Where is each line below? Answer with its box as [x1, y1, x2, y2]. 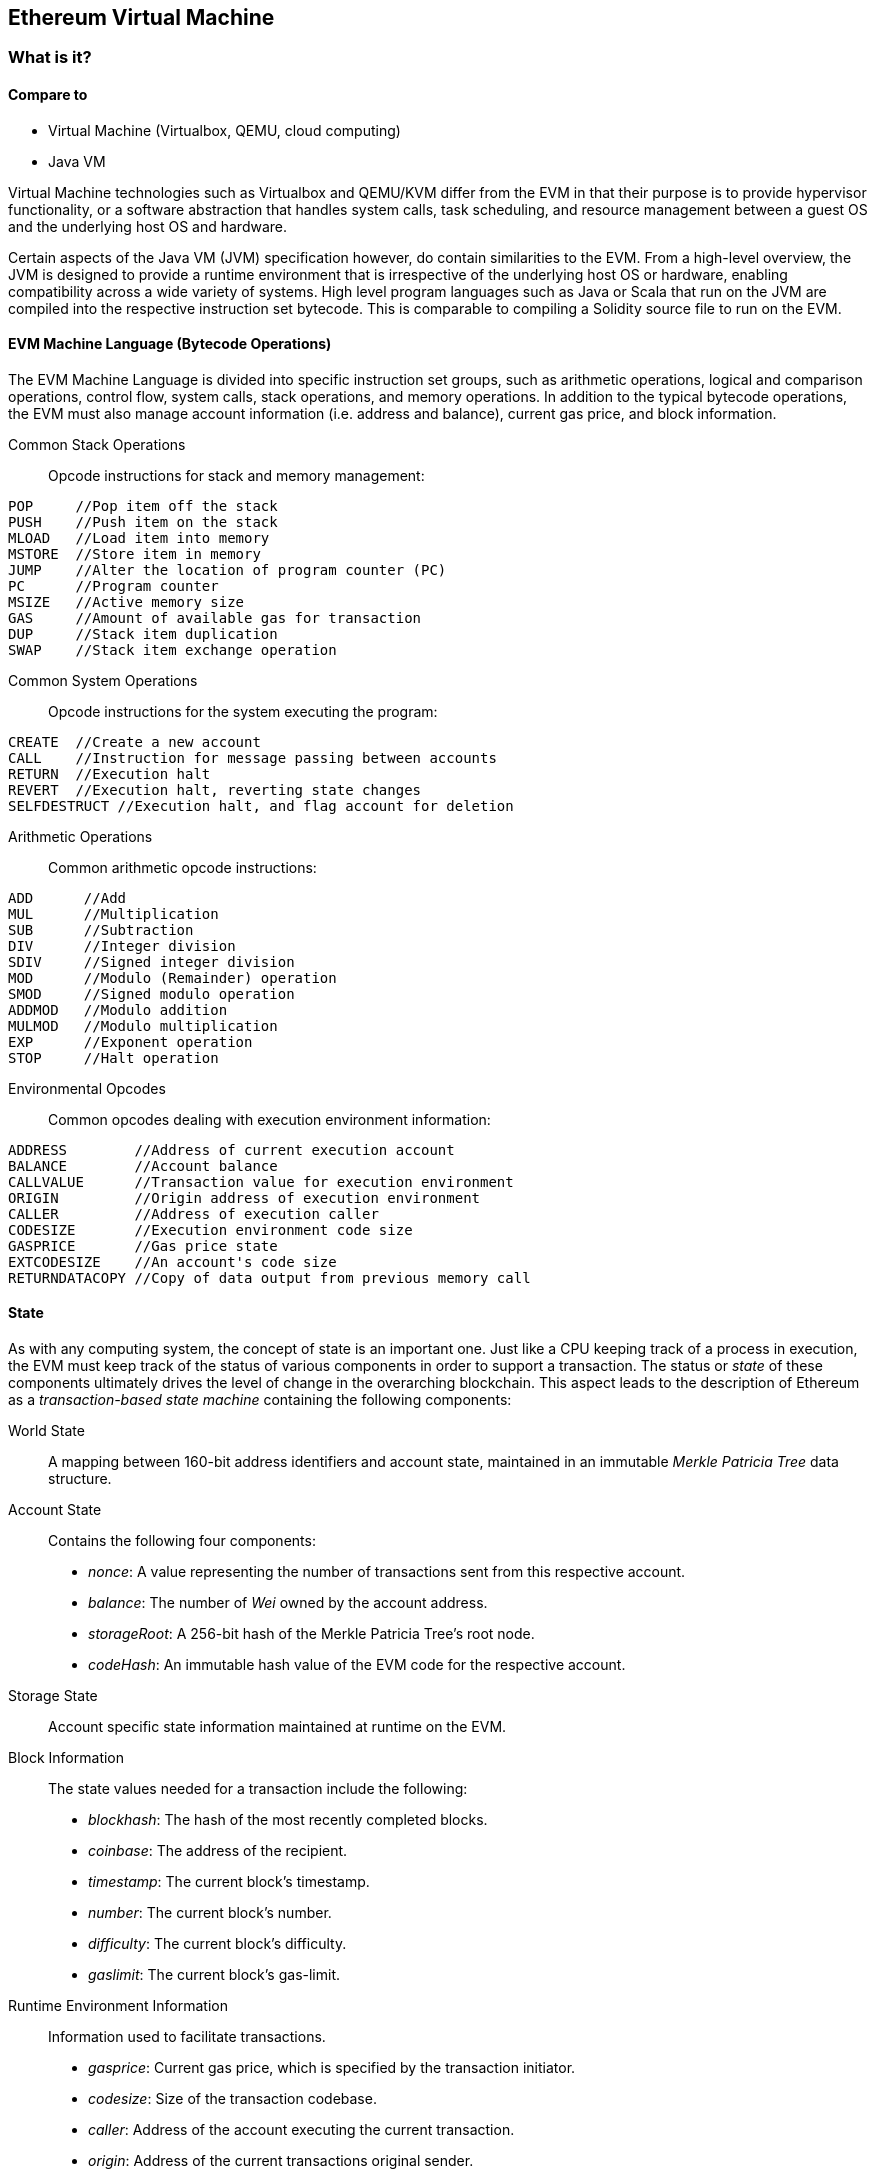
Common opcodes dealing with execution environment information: [48, 1110, 491, 1128]
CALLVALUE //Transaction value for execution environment [8, 1173, 514, 1190]
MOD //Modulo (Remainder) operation [8, 969, 337, 986]
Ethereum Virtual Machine [8, 5, 275, 30]
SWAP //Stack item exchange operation [8, 641, 337, 658]
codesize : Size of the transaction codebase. [88, 2090, 377, 2108]
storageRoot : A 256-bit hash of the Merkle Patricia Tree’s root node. [88, 1625, 535, 1643]
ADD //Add [8, 889, 127, 906]
